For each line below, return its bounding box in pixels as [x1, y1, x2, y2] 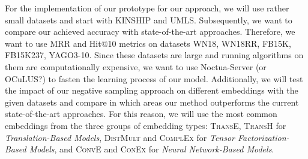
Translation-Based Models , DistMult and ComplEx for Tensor [5, 131, 235, 143]
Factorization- [238, 131, 289, 143]
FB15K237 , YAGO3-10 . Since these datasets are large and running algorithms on [5, 49, 304, 61]
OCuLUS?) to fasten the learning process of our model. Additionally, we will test [5, 72, 303, 85]
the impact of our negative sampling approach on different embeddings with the [5, 84, 298, 97]
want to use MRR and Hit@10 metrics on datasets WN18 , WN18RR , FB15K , [5, 37, 291, 49]
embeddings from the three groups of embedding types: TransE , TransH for [5, 119, 286, 131]
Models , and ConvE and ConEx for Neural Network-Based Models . [29, 143, 274, 155]
